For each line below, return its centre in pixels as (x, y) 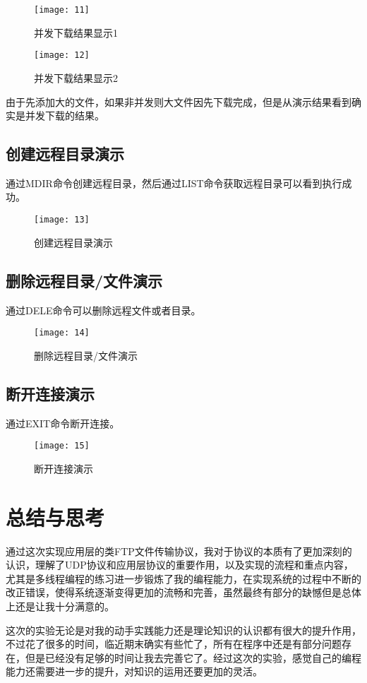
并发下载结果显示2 (76, 77)
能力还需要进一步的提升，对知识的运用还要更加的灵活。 (134, 671)
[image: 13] (62, 220)
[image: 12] (62, 55)
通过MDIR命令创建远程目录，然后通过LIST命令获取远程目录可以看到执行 (174, 183)
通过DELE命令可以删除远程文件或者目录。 (103, 310)
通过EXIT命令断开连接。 (63, 423)
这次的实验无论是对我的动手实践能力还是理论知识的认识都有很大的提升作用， (183, 630)
